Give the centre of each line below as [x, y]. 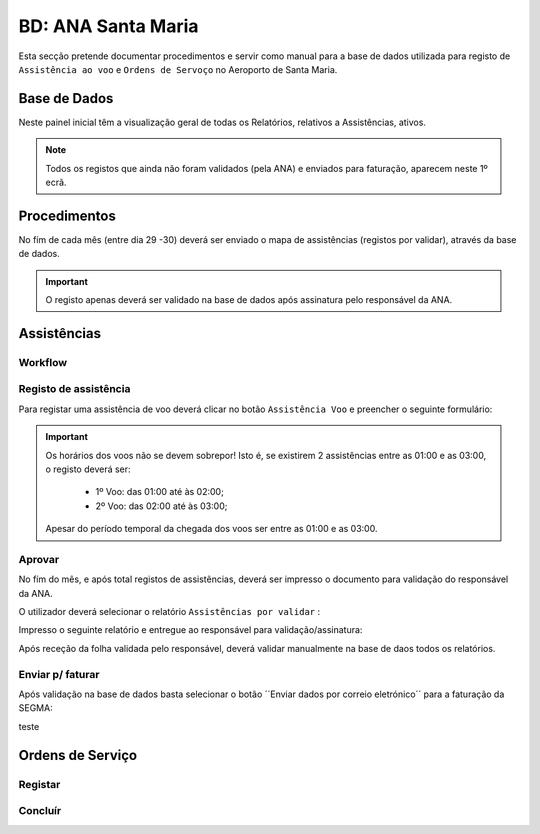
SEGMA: [36, 708]
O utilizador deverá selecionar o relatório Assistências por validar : [169, 612]
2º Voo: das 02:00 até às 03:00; [161, 506]
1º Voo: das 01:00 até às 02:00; [159, 492]
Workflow [43, 362]
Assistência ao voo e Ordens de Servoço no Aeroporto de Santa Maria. [178, 69]
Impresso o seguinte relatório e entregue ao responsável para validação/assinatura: [190, 630]
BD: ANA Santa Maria [108, 26]
